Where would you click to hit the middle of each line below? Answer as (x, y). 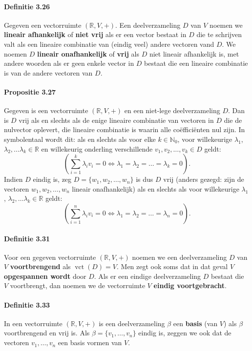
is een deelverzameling (132, 323)
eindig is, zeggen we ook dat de (185, 333)
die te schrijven (219, 34)
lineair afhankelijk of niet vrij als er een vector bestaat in (95, 34)
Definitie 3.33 (27, 304)
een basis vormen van (90, 342)
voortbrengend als (40, 266)
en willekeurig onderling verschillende (97, 148)
